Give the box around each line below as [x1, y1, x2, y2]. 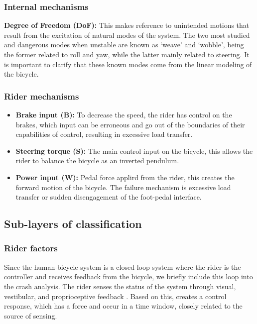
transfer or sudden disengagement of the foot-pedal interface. [15, 192, 202, 202]
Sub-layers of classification [4, 216, 142, 231]
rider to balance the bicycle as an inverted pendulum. [15, 155, 179, 166]
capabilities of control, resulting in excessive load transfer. [15, 129, 193, 139]
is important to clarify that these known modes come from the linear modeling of [4, 59, 252, 69]
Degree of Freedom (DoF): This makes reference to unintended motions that [4, 20, 250, 30]
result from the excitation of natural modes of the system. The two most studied [4, 29, 250, 40]
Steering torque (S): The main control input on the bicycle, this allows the [15, 145, 253, 156]
